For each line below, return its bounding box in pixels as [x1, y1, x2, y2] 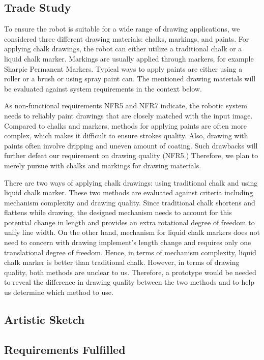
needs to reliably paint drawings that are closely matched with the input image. [4, 110, 253, 121]
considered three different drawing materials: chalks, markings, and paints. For [4, 33, 249, 44]
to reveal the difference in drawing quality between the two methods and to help [4, 277, 255, 287]
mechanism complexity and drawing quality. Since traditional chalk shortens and [4, 197, 255, 207]
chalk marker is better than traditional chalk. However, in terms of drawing [4, 257, 240, 267]
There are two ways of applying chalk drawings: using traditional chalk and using [4, 177, 258, 188]
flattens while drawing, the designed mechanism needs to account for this [4, 207, 232, 218]
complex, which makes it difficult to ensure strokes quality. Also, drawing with [4, 130, 248, 141]
